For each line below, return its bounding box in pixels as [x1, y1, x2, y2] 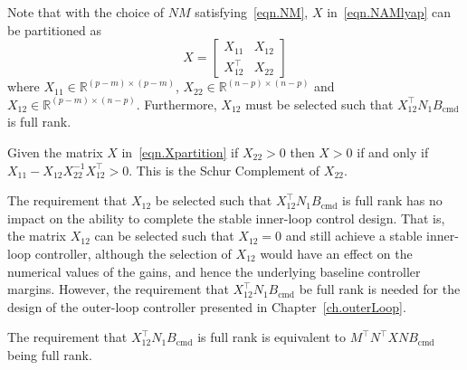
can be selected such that [94, 226, 234, 245]
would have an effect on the [260, 243, 413, 262]
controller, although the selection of [34, 243, 232, 262]
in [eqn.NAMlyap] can [327, 3, 452, 21]
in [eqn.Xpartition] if [121, 142, 239, 161]
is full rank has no [342, 191, 443, 210]
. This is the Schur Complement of [129, 160, 320, 179]
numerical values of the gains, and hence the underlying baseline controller [7, 261, 421, 280]
